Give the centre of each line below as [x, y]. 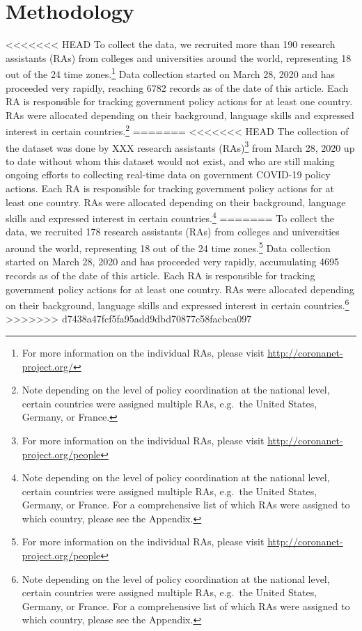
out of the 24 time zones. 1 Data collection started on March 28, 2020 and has [170, 73]
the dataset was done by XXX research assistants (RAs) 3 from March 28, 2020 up [180, 146]
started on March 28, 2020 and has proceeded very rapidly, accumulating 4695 [173, 262]
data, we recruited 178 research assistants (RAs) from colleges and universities [173, 232]
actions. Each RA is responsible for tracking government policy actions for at [170, 188]
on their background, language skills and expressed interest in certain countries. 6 [178, 304]
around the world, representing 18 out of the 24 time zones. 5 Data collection [168, 247]
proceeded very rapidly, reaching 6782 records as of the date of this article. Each [177, 87]
